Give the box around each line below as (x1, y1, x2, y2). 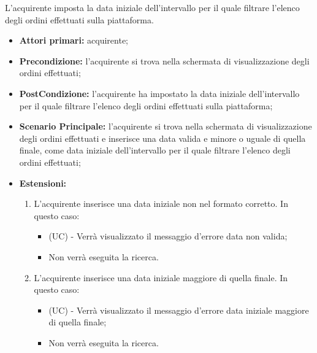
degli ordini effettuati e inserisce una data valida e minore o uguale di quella (19, 131, 306, 144)
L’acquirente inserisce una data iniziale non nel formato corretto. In (34, 197, 288, 210)
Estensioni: (19, 176, 67, 189)
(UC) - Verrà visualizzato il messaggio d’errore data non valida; (48, 230, 288, 242)
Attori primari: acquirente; (19, 34, 129, 47)
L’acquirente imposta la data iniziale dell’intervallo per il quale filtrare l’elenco (5, 1, 300, 14)
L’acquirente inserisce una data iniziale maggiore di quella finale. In (34, 271, 288, 284)
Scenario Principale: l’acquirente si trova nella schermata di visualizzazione (19, 120, 312, 133)
